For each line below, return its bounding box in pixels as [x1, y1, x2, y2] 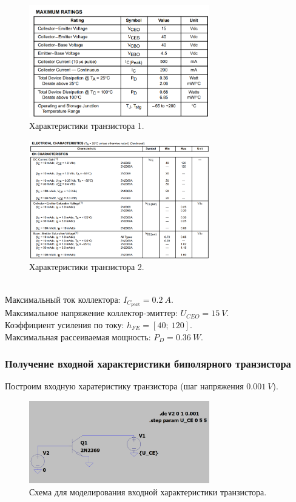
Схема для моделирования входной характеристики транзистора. [29, 485, 267, 498]
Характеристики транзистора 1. [29, 119, 144, 132]
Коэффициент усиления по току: [5, 319, 124, 331]
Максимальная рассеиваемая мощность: [5, 330, 151, 343]
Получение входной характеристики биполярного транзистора [5, 356, 291, 371]
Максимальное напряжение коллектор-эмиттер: [5, 306, 178, 319]
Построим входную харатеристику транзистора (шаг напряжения [5, 380, 244, 392]
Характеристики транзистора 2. [29, 260, 144, 273]
